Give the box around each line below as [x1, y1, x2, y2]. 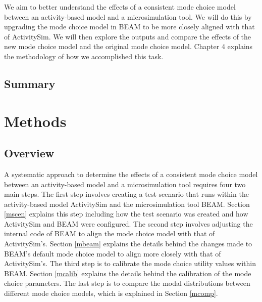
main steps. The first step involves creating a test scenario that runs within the [4, 189, 249, 199]
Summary [4, 75, 56, 91]
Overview [4, 145, 55, 161]
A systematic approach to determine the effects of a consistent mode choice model [4, 168, 258, 179]
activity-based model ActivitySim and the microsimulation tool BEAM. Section [4, 198, 250, 209]
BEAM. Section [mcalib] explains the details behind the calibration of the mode [4, 268, 251, 278]
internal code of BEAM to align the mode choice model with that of [4, 228, 215, 239]
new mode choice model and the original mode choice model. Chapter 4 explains [4, 41, 253, 52]
